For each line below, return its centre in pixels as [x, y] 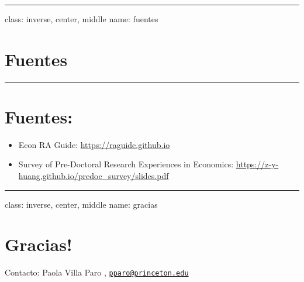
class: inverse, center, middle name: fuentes [82, 19]
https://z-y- [257, 164]
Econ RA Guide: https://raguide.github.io [94, 144]
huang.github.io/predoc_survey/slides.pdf [94, 176]
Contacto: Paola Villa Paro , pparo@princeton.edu [97, 272]
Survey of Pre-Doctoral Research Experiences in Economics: [126, 164]
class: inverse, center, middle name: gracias [81, 204]
